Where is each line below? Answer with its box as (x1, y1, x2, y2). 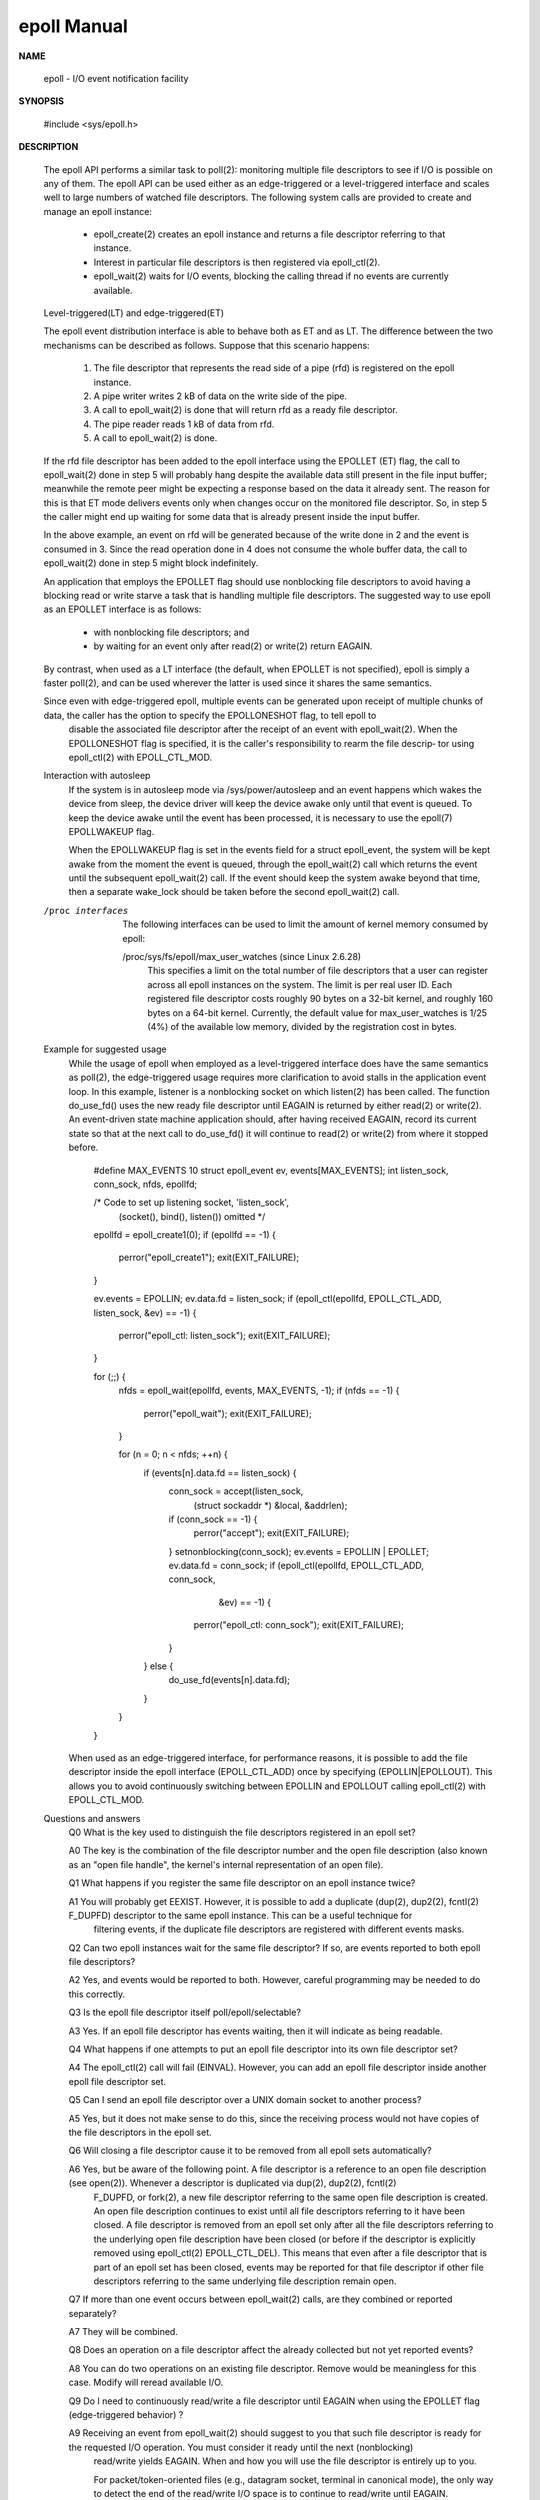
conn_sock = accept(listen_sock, (168, 1485, 304, 1497)
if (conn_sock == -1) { (168, 1513, 258, 1525)
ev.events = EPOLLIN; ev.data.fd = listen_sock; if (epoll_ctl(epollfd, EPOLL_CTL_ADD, (93, 1293, 442, 1305)
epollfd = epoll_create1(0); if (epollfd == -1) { (93, 1229, 277, 1241)
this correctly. (68, 1988, 125, 2000)
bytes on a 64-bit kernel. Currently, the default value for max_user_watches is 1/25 (147, 1006, 488, 1019)
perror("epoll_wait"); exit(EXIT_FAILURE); (143, 1407, 312, 1419)
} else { (143, 1660, 174, 1672)
